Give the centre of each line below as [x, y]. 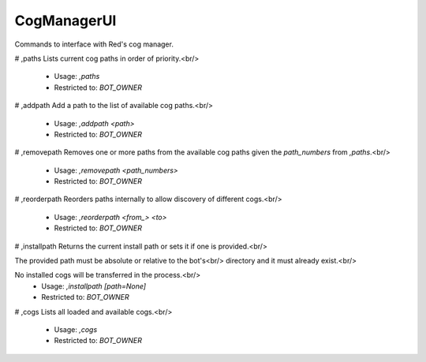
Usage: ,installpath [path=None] [93, 286]
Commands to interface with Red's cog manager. [94, 44]
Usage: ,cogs [76, 329]
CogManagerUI [65, 21]
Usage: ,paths [77, 77]
